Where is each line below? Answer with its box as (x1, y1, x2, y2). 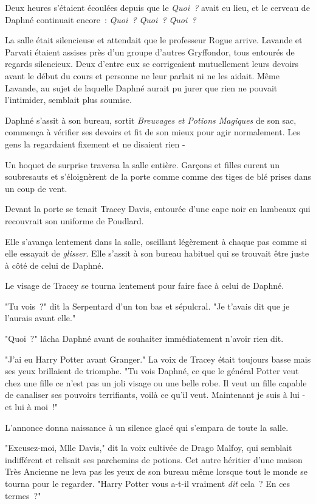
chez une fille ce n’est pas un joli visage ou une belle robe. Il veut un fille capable (5, 376, 307, 389)
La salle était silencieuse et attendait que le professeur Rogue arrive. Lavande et (5, 34, 303, 46)
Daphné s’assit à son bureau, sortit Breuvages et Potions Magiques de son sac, (5, 113, 297, 126)
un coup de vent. (5, 182, 67, 194)
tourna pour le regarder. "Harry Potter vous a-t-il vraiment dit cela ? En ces (5, 477, 290, 489)
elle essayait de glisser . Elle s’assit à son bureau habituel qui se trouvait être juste (5, 247, 309, 260)
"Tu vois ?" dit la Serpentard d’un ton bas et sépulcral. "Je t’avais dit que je (5, 299, 290, 312)
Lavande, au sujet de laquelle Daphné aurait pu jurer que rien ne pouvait (5, 81, 278, 94)
